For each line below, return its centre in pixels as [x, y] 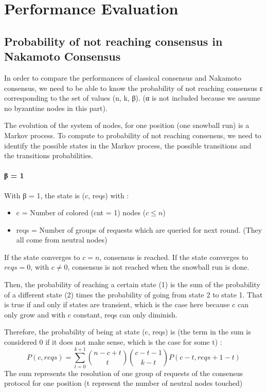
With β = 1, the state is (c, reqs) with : [67, 195]
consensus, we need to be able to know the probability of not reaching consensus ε [133, 88]
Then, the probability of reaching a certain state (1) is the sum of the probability [132, 284]
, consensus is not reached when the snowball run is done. [158, 267]
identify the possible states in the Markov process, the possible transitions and [128, 145]
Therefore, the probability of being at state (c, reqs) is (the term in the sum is [128, 332]
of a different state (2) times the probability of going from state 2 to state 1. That [133, 294]
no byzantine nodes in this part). [56, 108]
